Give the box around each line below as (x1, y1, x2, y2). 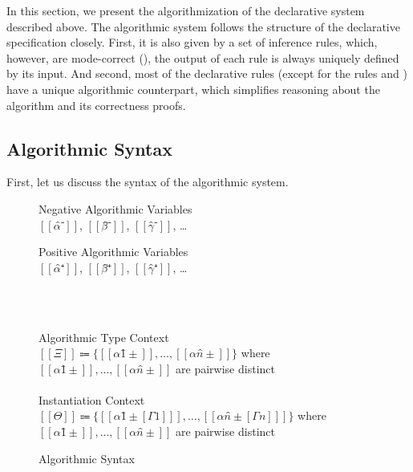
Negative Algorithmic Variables (38, 200, 192, 217)
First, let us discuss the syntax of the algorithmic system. (6, 173, 289, 190)
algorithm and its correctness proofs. (6, 96, 186, 113)
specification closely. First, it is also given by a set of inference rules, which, (6, 34, 378, 51)
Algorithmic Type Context (38, 328, 169, 345)
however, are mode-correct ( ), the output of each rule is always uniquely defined (6, 49, 399, 66)
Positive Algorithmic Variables (38, 243, 188, 260)
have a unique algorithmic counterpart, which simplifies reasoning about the (6, 80, 380, 97)
